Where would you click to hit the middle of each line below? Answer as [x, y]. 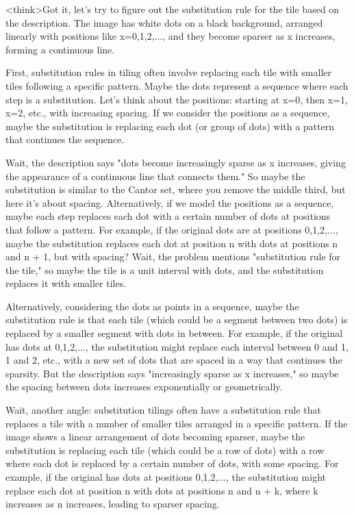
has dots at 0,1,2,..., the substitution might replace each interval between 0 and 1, [177, 346]
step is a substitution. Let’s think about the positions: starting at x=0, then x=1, [177, 99]
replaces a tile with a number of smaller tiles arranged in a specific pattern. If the [177, 423]
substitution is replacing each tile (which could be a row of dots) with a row [165, 450]
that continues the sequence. [65, 139]
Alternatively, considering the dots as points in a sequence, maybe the [152, 306]
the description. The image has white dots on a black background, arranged [164, 22]
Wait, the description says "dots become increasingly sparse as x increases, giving [176, 162]
